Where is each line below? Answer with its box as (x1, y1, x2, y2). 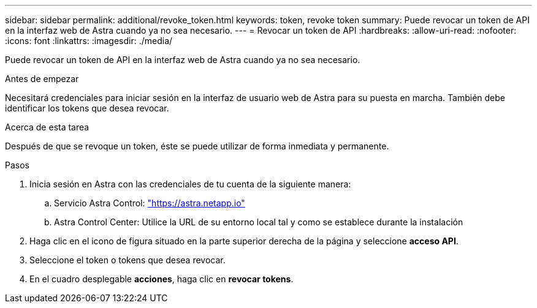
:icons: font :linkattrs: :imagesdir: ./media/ (5, 36, 173, 46)
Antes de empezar (5, 73, 79, 84)
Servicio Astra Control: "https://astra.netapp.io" (54, 198, 245, 208)
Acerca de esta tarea (5, 122, 89, 132)
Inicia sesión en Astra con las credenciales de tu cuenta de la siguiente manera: (29, 179, 351, 189)
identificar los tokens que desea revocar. (5, 103, 169, 113)
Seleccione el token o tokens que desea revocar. (29, 255, 226, 265)
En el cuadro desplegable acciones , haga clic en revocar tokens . (29, 274, 294, 284)
